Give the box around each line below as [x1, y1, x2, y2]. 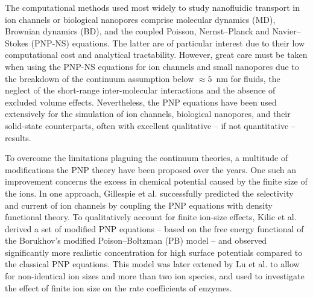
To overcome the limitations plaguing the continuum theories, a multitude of [5, 151, 288, 164]
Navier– [272, 25, 301, 37]
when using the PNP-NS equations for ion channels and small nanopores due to [5, 60, 299, 72]
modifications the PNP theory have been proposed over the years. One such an [5, 163, 297, 176]
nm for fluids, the [216, 72, 280, 84]
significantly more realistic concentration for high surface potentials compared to [5, 246, 303, 258]
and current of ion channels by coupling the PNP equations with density [5, 198, 273, 211]
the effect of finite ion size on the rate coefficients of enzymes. [5, 281, 232, 294]
